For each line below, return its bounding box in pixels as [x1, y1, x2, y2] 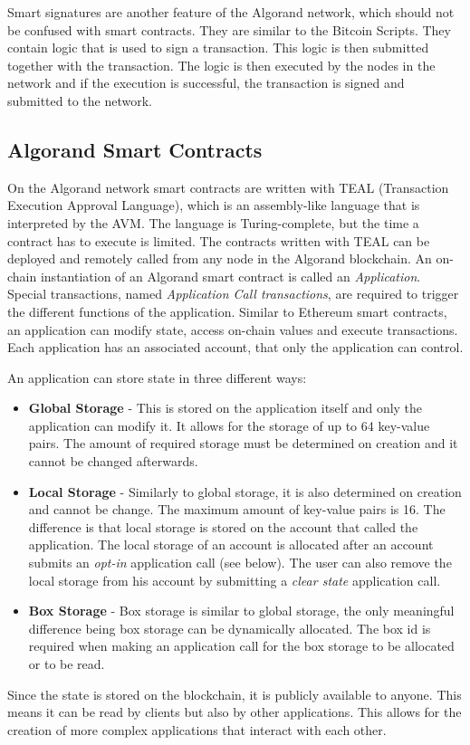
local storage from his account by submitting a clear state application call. [28, 570, 441, 589]
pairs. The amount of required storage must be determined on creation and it [28, 434, 458, 453]
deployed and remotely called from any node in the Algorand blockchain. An [7, 249, 432, 268]
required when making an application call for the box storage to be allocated [28, 636, 455, 655]
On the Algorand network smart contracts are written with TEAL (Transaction [7, 177, 449, 196]
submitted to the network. [7, 91, 152, 110]
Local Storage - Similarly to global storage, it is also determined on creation [28, 482, 462, 501]
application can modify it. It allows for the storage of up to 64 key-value [28, 415, 430, 435]
